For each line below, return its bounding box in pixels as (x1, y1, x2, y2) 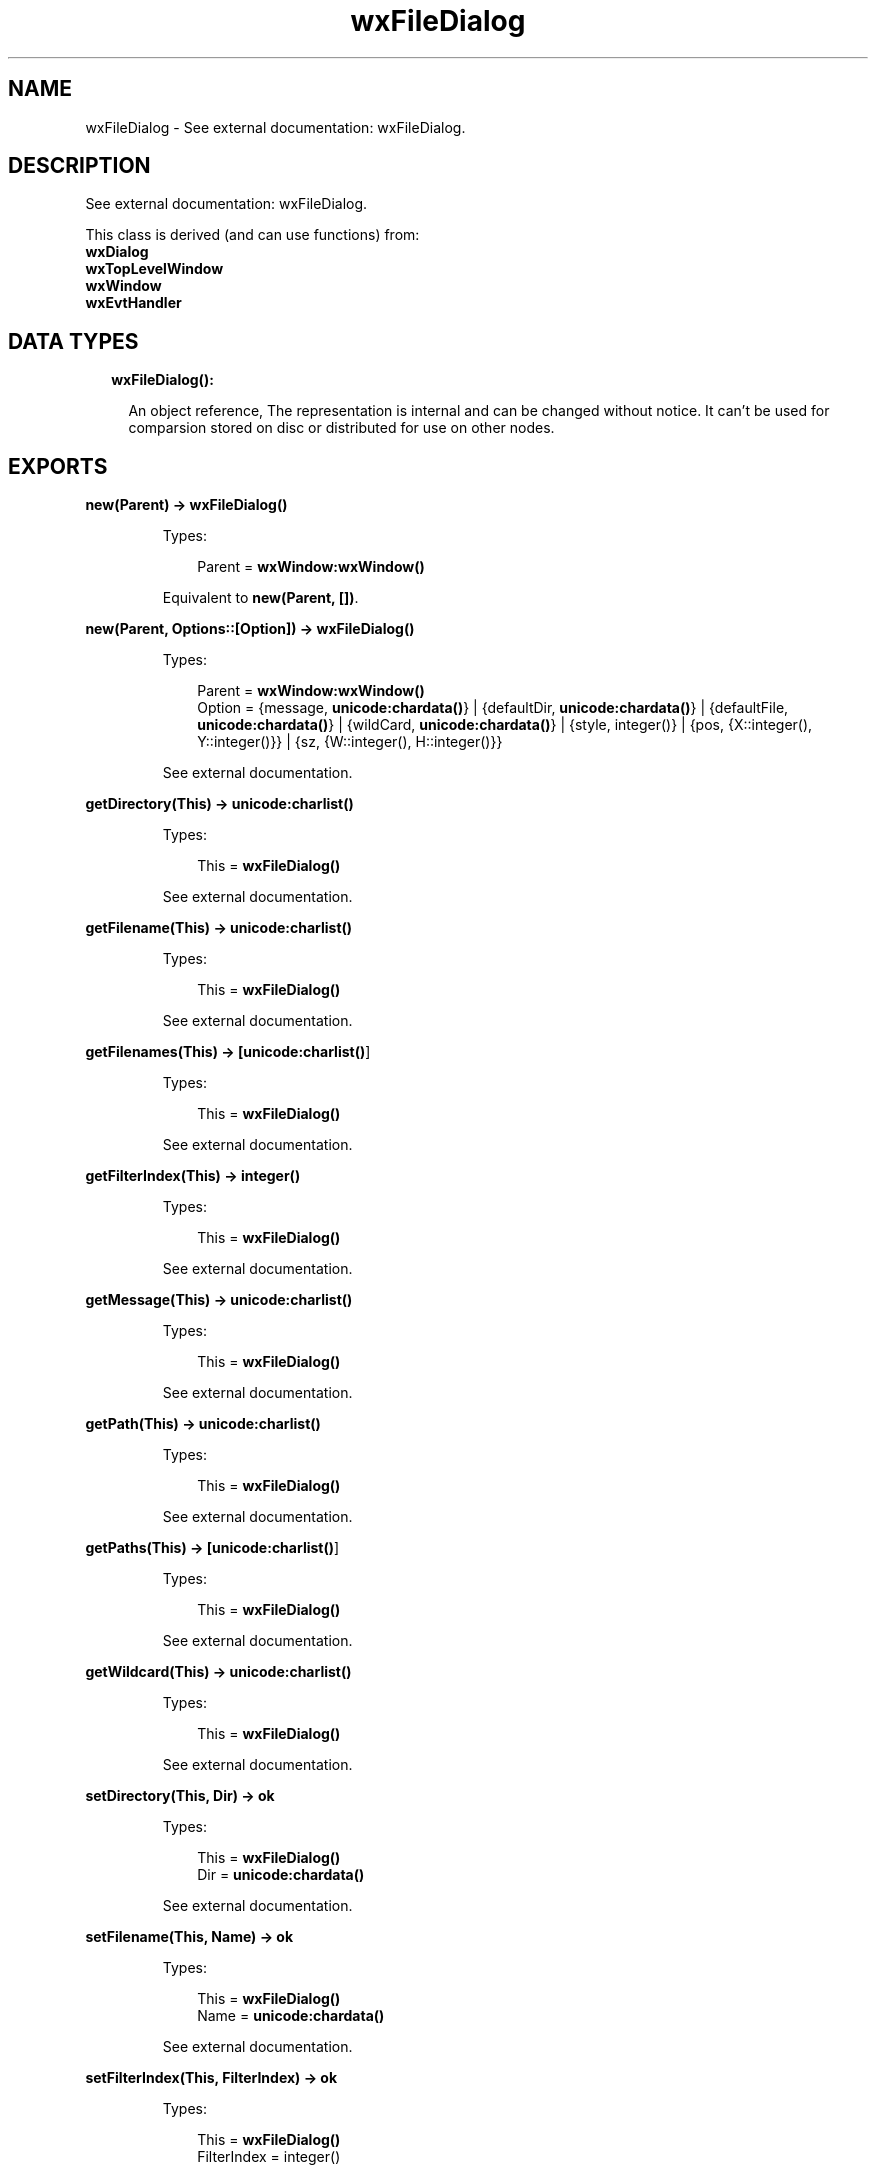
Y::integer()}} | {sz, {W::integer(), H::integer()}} (197, 733, 503, 751)
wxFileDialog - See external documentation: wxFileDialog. (85, 118, 466, 136)
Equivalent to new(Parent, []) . (162, 589, 359, 607)
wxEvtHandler (85, 294, 182, 312)
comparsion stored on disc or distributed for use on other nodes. (128, 419, 555, 437)
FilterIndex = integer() (197, 2148, 341, 2166)
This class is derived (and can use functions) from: (85, 226, 420, 244)
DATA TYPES (8, 328, 139, 354)
